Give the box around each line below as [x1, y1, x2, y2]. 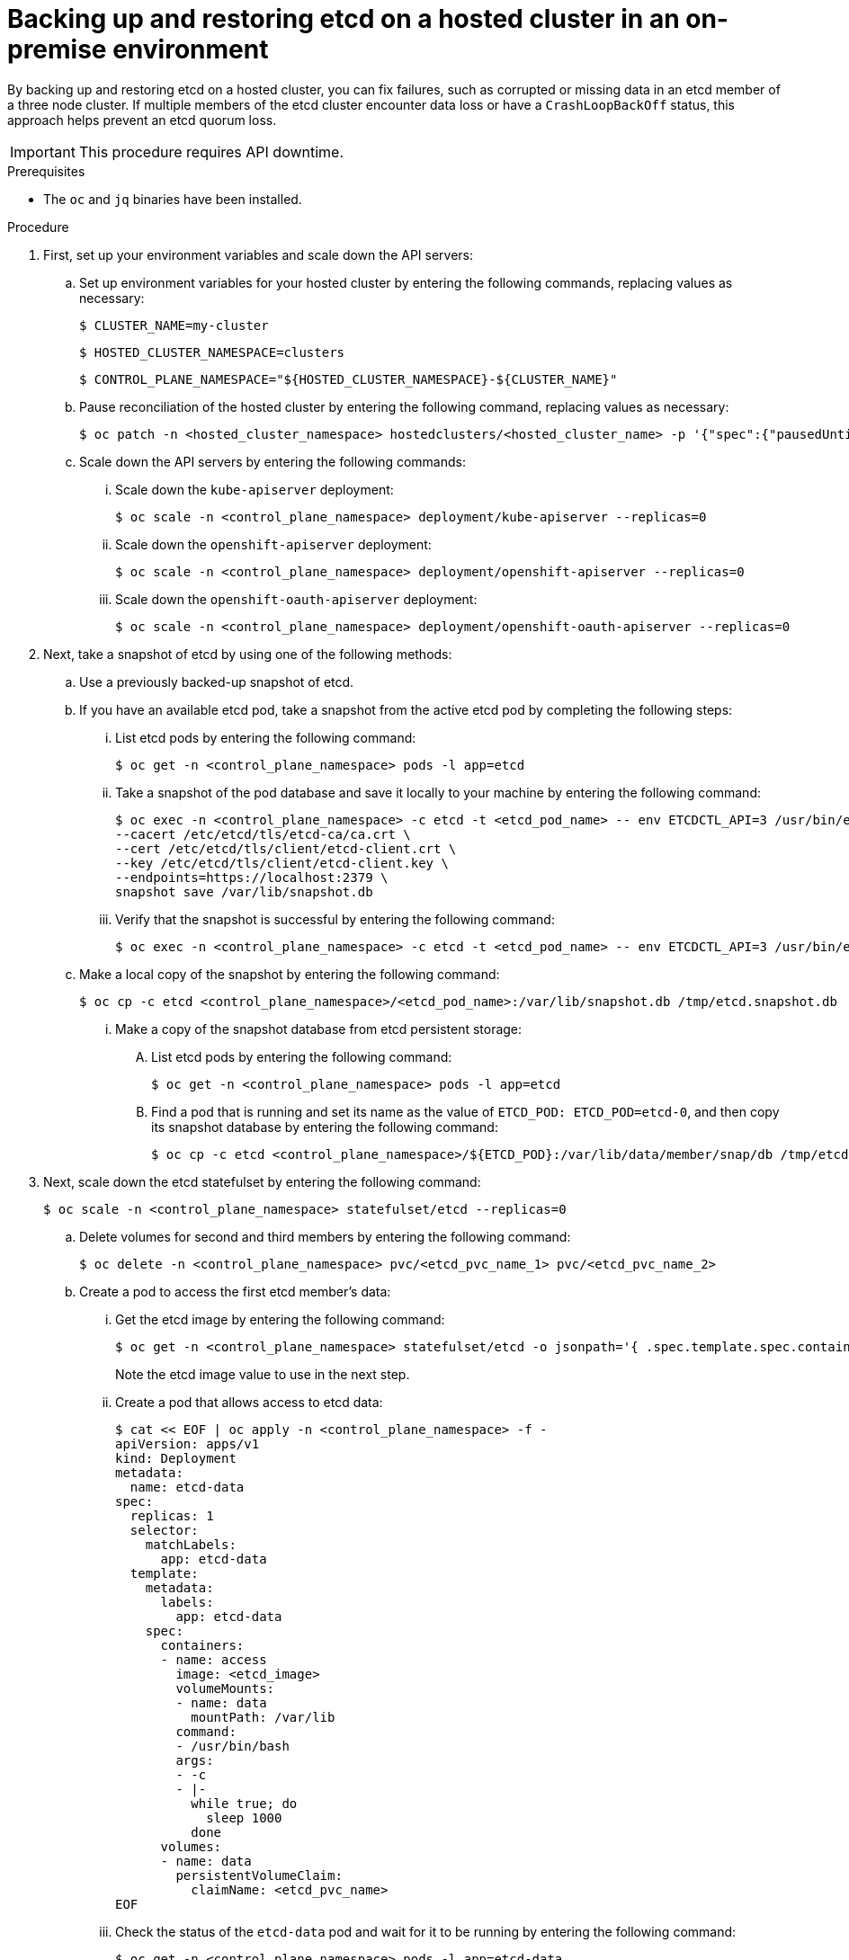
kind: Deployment [115, 1450, 237, 1466]
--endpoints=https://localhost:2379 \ [115, 869, 389, 885]
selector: [130, 1522, 199, 1537]
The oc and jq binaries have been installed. [43, 191, 302, 207]
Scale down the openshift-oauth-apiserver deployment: [115, 591, 478, 607]
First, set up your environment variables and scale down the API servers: [43, 246, 474, 263]
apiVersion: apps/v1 [115, 1436, 260, 1451]
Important [10, 142, 76, 161]
